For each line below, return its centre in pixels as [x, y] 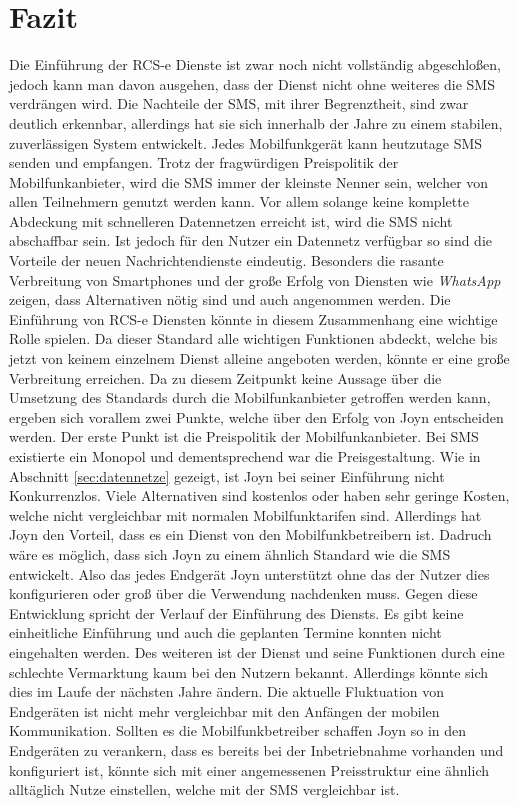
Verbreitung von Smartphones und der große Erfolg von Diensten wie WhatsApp [255, 279]
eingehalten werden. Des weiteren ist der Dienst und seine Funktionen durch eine [257, 651]
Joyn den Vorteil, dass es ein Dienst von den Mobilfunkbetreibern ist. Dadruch [250, 534]
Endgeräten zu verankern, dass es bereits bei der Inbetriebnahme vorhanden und [256, 749]
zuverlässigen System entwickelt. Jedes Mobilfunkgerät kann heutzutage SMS [246, 142]
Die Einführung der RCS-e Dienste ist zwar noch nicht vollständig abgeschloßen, [255, 64]
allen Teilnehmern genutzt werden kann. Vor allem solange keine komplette [239, 201]
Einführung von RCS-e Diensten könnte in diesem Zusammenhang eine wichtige [253, 318]
